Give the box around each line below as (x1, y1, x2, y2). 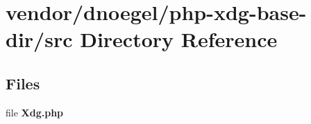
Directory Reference (80, 25, 278, 53)
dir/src (6, 25, 73, 53)
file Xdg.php (6, 105, 64, 119)
